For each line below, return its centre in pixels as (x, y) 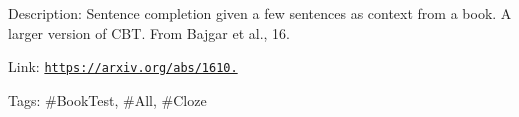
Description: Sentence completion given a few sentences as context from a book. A (260, 13)
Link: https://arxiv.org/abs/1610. (123, 66)
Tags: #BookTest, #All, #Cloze (107, 99)
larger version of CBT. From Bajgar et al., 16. (149, 32)
